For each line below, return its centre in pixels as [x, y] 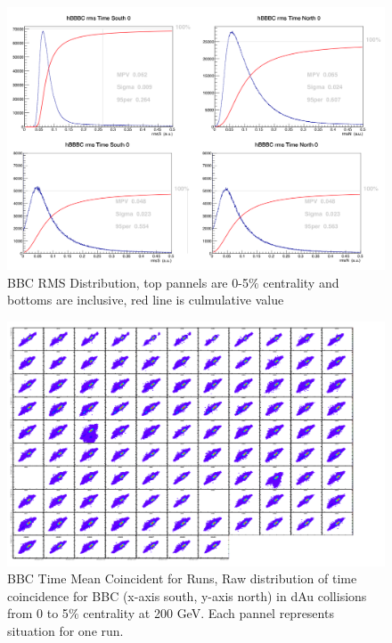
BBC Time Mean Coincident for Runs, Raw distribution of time [182, 578]
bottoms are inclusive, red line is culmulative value [146, 300]
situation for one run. [65, 630]
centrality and [301, 282]
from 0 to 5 [38, 613]
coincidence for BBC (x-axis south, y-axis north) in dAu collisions [187, 595]
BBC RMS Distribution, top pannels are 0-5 [128, 282]
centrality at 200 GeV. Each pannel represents [208, 613]
